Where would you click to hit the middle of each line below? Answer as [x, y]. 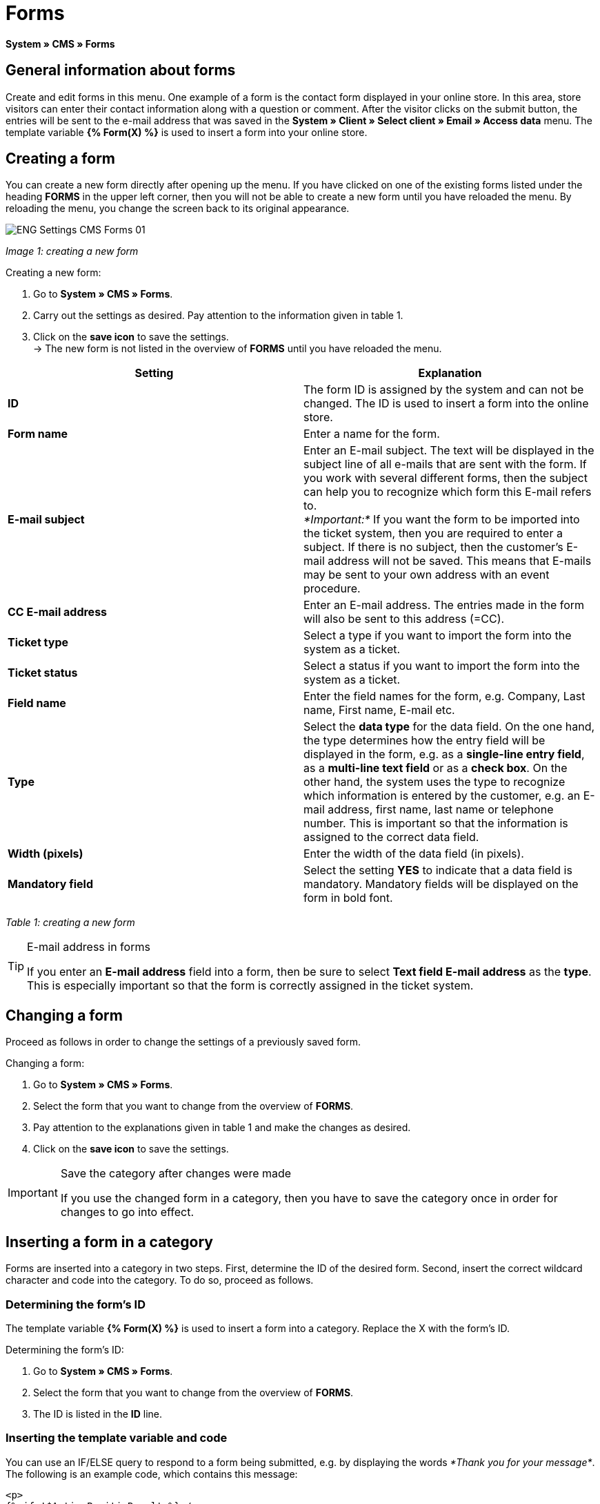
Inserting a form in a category [110, 1242]
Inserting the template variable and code [117, 1438]
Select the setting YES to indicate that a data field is [438, 870]
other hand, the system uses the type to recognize [434, 782]
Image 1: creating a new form [72, 251]
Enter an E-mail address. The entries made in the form [444, 605]
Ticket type [38, 643]
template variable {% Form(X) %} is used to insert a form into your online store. [187, 132]
